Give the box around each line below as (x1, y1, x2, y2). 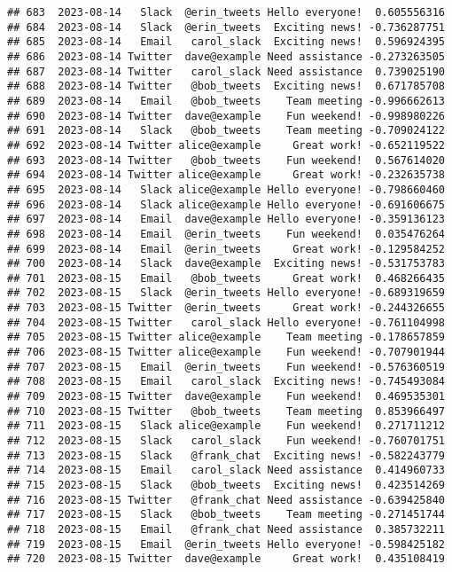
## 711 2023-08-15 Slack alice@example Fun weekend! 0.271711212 (7, 419, 445, 433)
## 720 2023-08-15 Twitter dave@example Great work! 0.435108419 (7, 552, 445, 566)
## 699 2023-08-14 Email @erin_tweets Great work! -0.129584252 (7, 242, 445, 255)
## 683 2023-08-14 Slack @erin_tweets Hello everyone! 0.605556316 (7, 6, 445, 19)
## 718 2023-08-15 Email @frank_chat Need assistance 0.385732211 (7, 522, 445, 536)
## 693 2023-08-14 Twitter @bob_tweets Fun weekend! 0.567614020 (7, 153, 445, 167)
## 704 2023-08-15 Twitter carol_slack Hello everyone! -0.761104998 (7, 316, 445, 329)
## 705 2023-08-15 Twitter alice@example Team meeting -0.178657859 (7, 331, 445, 344)
